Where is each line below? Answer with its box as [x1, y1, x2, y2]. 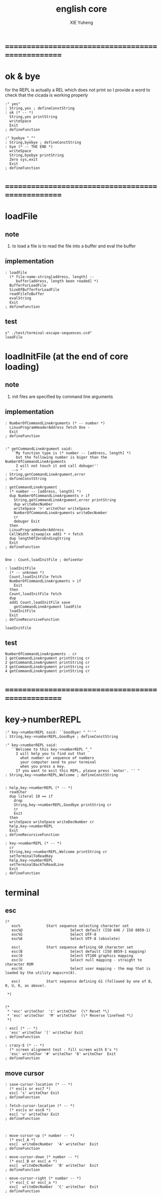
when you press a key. [20, 764, 66, 769]
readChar [9, 790, 27, 795]
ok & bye [5, 71, 40, 82]
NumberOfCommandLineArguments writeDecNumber [14, 510, 108, 515]
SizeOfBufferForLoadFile [9, 287, 60, 292]
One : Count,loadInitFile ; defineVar [5, 557, 83, 562]
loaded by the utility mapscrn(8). [5, 971, 77, 976]
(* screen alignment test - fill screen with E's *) [9, 1047, 118, 1052]
